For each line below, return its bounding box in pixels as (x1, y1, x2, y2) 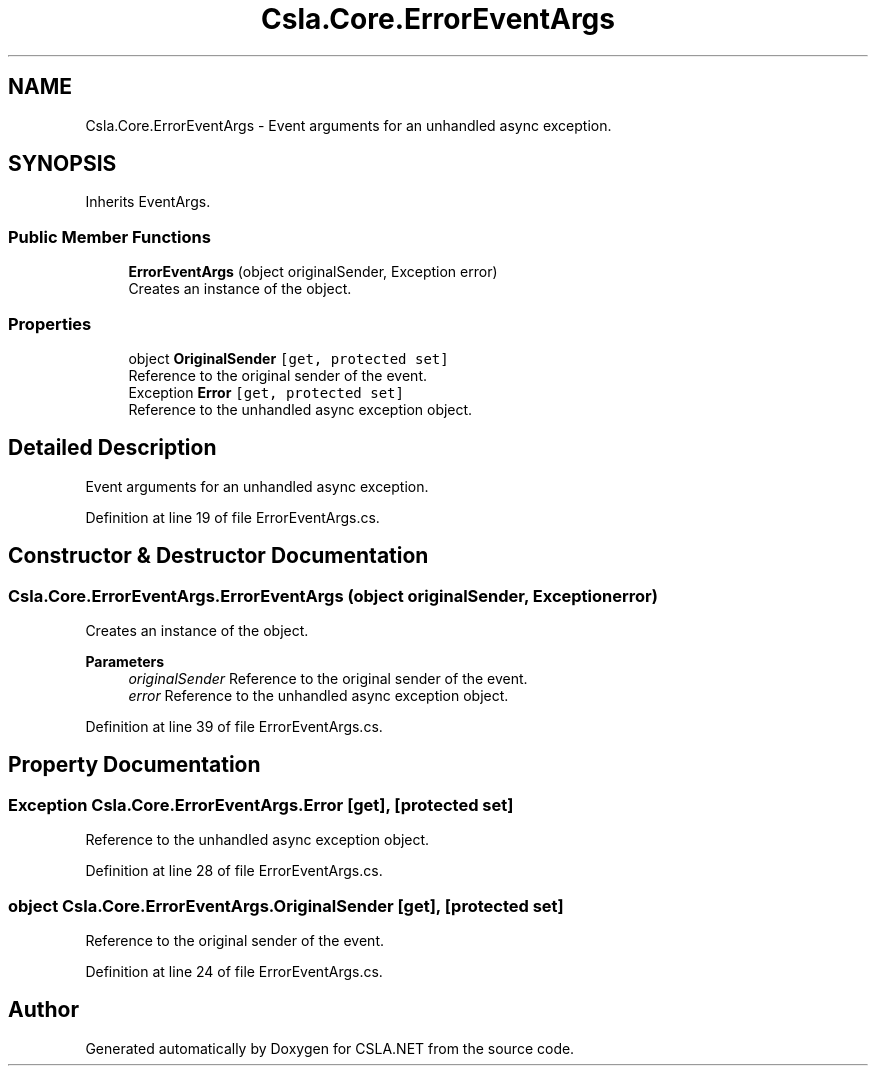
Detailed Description (8, 435, 217, 461)
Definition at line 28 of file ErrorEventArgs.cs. (85, 862, 383, 880)
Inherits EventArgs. (85, 193, 211, 211)
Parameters (85, 653, 165, 670)
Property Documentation (8, 752, 261, 778)
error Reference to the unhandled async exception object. (128, 687, 509, 704)
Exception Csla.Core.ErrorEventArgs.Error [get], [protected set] (8, 794, 514, 815)
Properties (8, 313, 92, 334)
